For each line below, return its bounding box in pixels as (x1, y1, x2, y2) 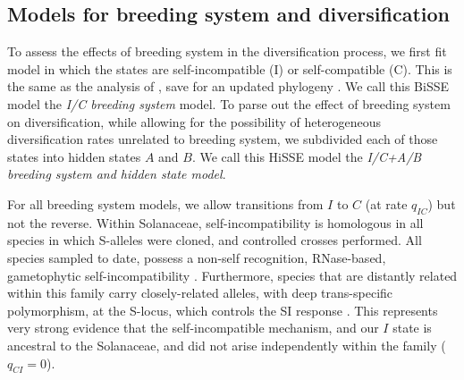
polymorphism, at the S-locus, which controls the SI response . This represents (7, 300, 438, 319)
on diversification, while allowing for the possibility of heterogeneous (7, 112, 382, 131)
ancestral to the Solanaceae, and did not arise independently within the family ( (7, 335, 446, 354)
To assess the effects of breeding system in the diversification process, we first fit (7, 42, 447, 61)
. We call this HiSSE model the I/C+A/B (191, 147, 422, 165)
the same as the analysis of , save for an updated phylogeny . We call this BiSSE (7, 77, 450, 96)
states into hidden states (7, 147, 141, 165)
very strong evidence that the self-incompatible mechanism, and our (7, 318, 379, 337)
